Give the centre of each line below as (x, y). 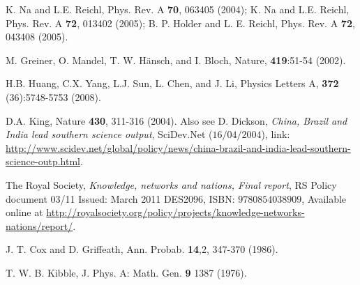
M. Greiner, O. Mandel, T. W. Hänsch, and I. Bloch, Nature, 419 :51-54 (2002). (176, 60)
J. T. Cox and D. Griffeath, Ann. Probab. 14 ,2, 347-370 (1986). (142, 249)
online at (24, 212)
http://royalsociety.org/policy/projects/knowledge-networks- (175, 212)
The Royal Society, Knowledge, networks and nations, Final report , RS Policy (171, 184)
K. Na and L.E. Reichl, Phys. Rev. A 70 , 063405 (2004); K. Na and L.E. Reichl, (178, 9)
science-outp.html (43, 161)
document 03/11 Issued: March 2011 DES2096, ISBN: (120, 198)
